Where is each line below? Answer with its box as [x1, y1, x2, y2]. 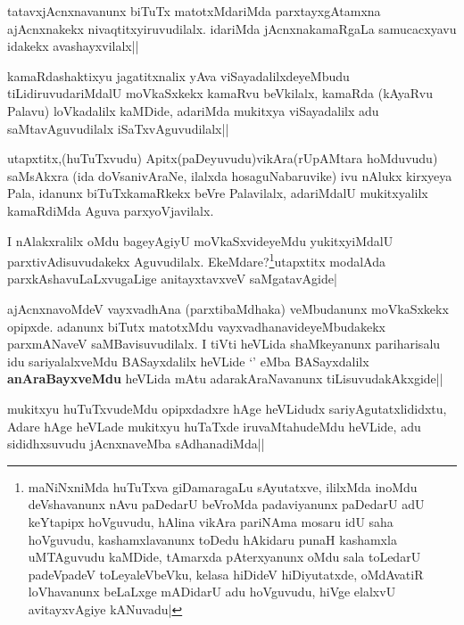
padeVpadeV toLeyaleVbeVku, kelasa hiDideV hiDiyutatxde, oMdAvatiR [28, 564, 424, 583]
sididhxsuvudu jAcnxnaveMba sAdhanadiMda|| [7, 434, 265, 453]
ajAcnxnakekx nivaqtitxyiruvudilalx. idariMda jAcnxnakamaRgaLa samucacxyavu [7, 19, 457, 37]
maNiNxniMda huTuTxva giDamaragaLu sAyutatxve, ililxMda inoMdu [28, 477, 418, 496]
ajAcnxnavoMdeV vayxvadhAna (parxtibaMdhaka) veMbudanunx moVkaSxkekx [7, 299, 449, 317]
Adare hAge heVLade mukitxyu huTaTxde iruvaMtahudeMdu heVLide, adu [7, 416, 421, 435]
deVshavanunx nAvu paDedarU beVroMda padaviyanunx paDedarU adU [28, 495, 425, 514]
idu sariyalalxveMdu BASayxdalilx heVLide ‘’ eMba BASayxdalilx [7, 351, 369, 370]
